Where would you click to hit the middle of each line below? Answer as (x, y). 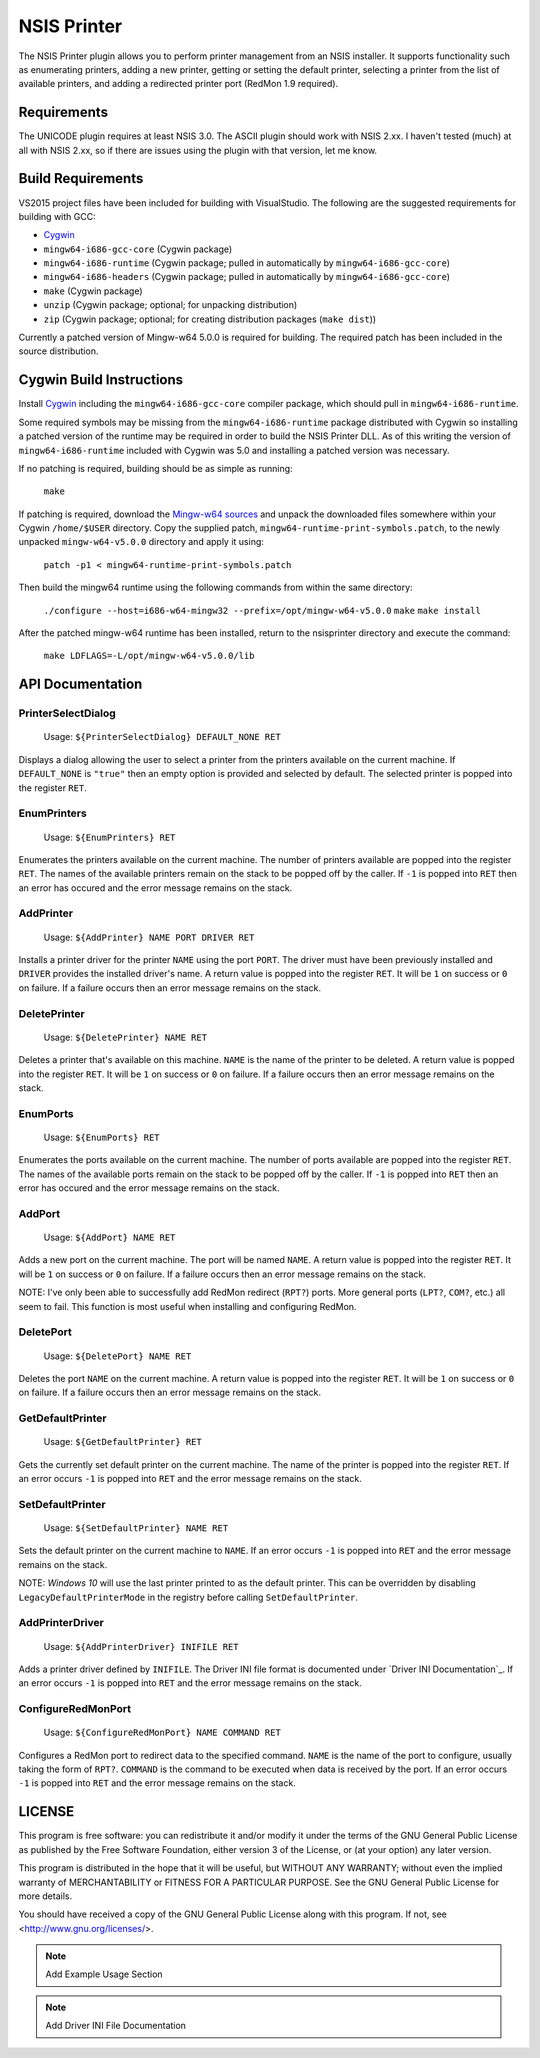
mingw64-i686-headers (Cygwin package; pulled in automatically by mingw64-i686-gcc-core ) (246, 277)
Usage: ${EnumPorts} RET (101, 1137)
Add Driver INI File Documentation (116, 2026)
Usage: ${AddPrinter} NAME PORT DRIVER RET (149, 937)
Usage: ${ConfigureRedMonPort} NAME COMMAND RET (162, 1732)
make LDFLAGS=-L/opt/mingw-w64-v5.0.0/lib (149, 656)
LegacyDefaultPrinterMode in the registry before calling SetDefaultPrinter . (188, 1597)
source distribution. (58, 351)
